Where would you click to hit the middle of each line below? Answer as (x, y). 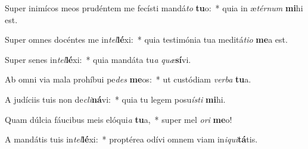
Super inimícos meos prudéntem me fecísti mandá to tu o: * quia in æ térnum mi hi (154, 8)
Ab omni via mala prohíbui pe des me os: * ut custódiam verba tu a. (128, 79)
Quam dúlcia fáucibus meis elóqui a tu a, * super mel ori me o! (119, 119)
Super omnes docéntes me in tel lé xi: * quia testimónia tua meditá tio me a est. (146, 39)
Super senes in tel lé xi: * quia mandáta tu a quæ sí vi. (98, 59)
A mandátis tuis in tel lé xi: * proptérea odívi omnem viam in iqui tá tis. (131, 139)
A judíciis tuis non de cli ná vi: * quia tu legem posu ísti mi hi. (115, 99)
